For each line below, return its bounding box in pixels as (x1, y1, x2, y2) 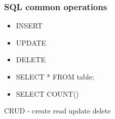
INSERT (16, 20, 43, 31)
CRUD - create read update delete (4, 105, 111, 116)
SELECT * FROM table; (16, 71, 94, 82)
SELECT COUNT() (16, 88, 79, 99)
